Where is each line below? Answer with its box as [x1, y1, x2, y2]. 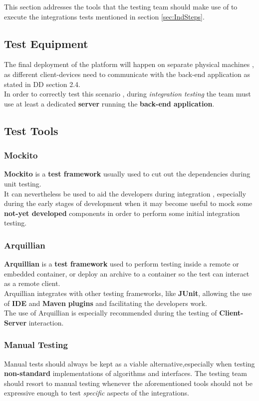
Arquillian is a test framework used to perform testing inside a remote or [4, 258, 239, 269]
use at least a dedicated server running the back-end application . [4, 98, 215, 108]
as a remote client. [4, 278, 60, 288]
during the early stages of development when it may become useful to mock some [4, 198, 253, 208]
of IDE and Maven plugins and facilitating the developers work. [4, 297, 207, 308]
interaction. [28, 317, 64, 327]
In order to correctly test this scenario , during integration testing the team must [4, 88, 251, 99]
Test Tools [4, 122, 58, 138]
